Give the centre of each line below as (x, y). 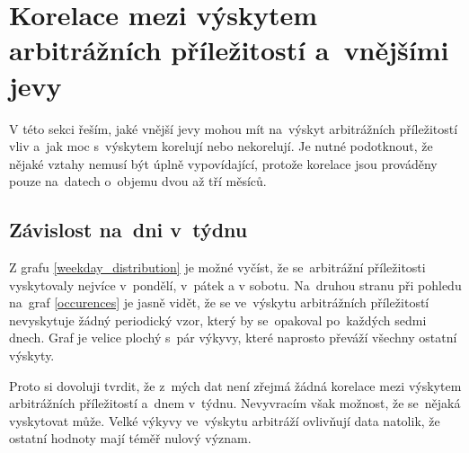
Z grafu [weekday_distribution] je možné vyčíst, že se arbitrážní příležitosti (217, 267)
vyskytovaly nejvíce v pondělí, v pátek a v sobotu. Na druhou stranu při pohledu (235, 284)
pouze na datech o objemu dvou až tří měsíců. (138, 181)
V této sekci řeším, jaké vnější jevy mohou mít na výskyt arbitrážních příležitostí (234, 128)
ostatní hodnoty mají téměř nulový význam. (130, 438)
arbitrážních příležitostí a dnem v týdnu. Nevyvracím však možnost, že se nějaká (235, 403)
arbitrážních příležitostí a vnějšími (229, 50)
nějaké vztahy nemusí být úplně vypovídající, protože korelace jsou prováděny (223, 163)
